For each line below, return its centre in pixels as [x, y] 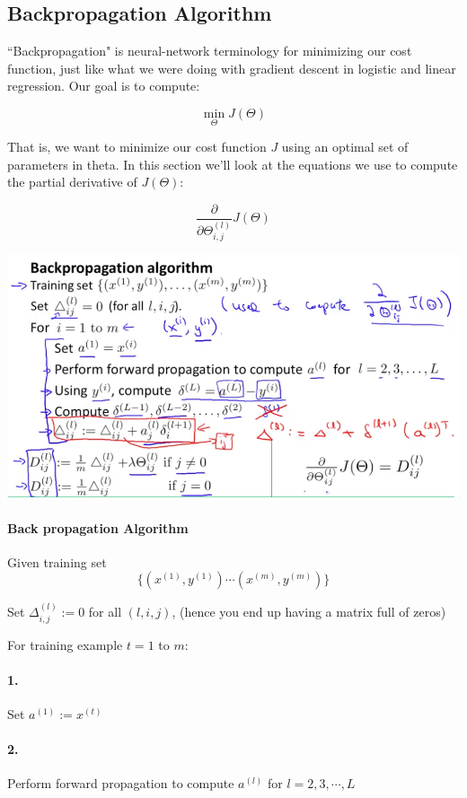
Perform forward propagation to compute [121, 783]
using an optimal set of [345, 147]
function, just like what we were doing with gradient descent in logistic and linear [232, 68]
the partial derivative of [72, 182]
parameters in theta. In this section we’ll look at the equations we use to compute [233, 164]
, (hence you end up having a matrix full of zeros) [309, 612]
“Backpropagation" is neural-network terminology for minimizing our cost [210, 51]
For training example [65, 644]
